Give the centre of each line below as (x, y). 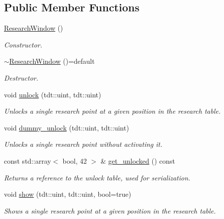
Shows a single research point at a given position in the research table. (110, 210)
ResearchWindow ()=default (52, 61)
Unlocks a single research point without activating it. (83, 144)
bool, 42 (75, 160)
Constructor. (23, 44)
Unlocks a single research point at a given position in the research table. (112, 111)
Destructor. (21, 77)
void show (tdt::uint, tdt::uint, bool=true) (68, 194)
